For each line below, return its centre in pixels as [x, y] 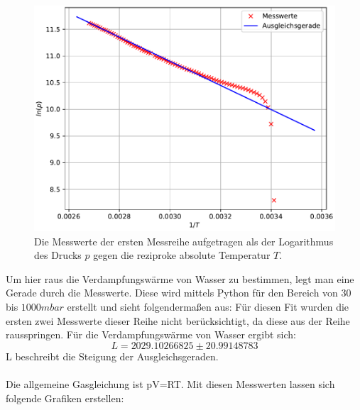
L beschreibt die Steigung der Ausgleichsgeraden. [112, 356]
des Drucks [58, 255]
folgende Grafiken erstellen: [65, 398]
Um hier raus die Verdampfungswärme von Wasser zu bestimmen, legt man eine [180, 278]
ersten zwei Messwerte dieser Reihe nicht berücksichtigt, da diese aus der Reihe [178, 320]
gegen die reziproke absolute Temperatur [182, 255]
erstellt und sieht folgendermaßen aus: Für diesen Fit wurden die [208, 306]
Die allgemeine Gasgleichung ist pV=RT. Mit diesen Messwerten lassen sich [170, 383]
